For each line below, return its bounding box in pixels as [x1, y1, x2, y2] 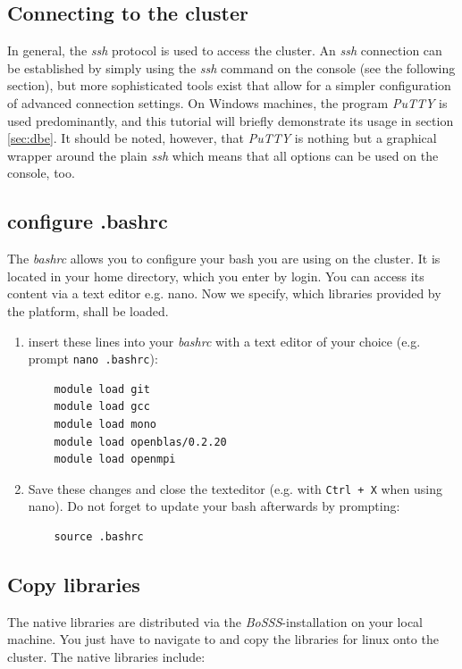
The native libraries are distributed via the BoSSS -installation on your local [7, 612, 423, 631]
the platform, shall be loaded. [7, 301, 169, 320]
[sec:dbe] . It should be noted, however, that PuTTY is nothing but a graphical [7, 129, 437, 147]
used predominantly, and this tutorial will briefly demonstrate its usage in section [7, 111, 454, 130]
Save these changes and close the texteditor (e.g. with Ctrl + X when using [28, 479, 443, 498]
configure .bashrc [7, 207, 168, 235]
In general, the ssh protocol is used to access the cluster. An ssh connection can [7, 41, 442, 60]
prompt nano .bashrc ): [28, 349, 158, 368]
